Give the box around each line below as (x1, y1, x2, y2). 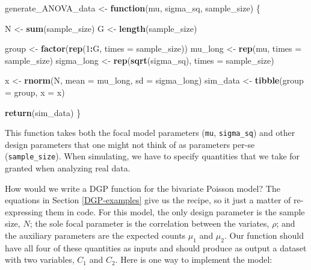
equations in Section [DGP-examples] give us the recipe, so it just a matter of (5, 194, 291, 206)
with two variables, (5, 253, 75, 266)
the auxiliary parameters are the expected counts (5, 229, 186, 242)
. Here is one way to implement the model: (115, 253, 273, 266)
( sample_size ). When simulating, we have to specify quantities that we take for (5, 150, 300, 162)
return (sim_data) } (5, 106, 81, 118)
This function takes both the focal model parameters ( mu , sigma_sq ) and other (5, 126, 295, 139)
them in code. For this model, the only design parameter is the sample (45, 205, 305, 218)
